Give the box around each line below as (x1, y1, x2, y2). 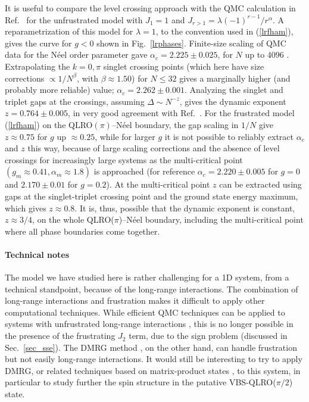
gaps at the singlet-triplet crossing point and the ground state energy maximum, (5, 189, 298, 202)
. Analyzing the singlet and (184, 83, 283, 96)
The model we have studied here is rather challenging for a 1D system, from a (5, 271, 289, 283)
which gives (5, 201, 46, 214)
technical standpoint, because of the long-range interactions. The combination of (5, 282, 298, 295)
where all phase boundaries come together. (5, 225, 160, 237)
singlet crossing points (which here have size (103, 60, 264, 72)
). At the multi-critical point (106, 178, 210, 191)
